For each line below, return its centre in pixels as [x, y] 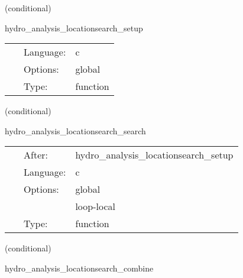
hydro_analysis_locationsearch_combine [79, 268]
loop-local [95, 206]
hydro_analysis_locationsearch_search [75, 130]
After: [36, 155]
